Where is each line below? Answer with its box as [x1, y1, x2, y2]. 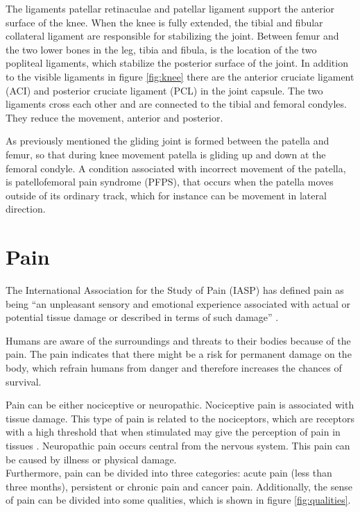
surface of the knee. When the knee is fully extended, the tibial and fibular [6, 15, 323, 29]
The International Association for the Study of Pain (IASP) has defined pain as [6, 283, 344, 297]
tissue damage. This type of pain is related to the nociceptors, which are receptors [6, 411, 355, 425]
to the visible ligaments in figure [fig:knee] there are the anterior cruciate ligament [6, 69, 354, 83]
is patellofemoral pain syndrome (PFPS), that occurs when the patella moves [6, 174, 334, 189]
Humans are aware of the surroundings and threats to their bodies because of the [6, 333, 351, 347]
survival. [6, 374, 42, 388]
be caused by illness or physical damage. [6, 452, 177, 466]
